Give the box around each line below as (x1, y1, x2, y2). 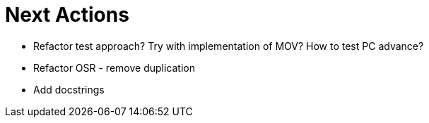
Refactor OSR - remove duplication (33, 61, 195, 74)
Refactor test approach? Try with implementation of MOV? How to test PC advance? (33, 39, 424, 52)
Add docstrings (33, 83, 105, 96)
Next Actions (5, 3, 129, 27)
